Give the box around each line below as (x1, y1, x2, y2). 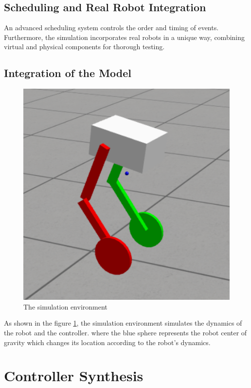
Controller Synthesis (4, 366, 143, 386)
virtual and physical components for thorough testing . (4, 41, 165, 52)
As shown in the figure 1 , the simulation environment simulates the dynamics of (4, 318, 242, 328)
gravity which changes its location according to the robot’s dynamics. (4, 337, 211, 347)
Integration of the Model (4, 65, 132, 80)
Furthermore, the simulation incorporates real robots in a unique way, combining (4, 32, 245, 42)
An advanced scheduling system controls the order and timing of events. (4, 22, 219, 33)
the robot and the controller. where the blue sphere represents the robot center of (4, 327, 247, 337)
